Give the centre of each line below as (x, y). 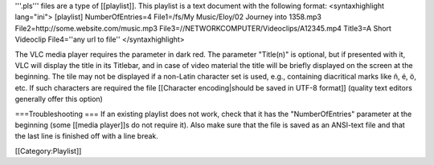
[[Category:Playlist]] (48, 151)
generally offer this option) (59, 99)
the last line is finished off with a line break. (86, 136)
